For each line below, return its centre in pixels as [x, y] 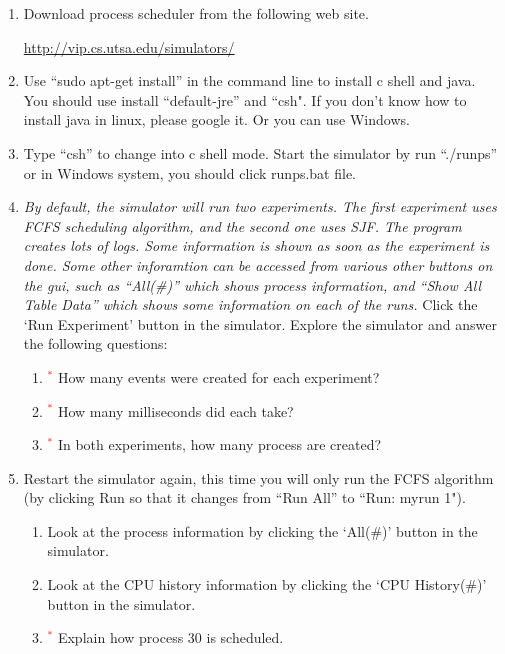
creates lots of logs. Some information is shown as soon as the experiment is [256, 245]
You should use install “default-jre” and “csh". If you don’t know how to [245, 99]
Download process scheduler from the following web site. [196, 13]
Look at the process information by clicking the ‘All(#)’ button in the [262, 530]
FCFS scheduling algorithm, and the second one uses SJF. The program [242, 225]
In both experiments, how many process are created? [219, 444]
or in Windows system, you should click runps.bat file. [190, 172]
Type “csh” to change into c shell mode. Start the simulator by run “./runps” [260, 152]
